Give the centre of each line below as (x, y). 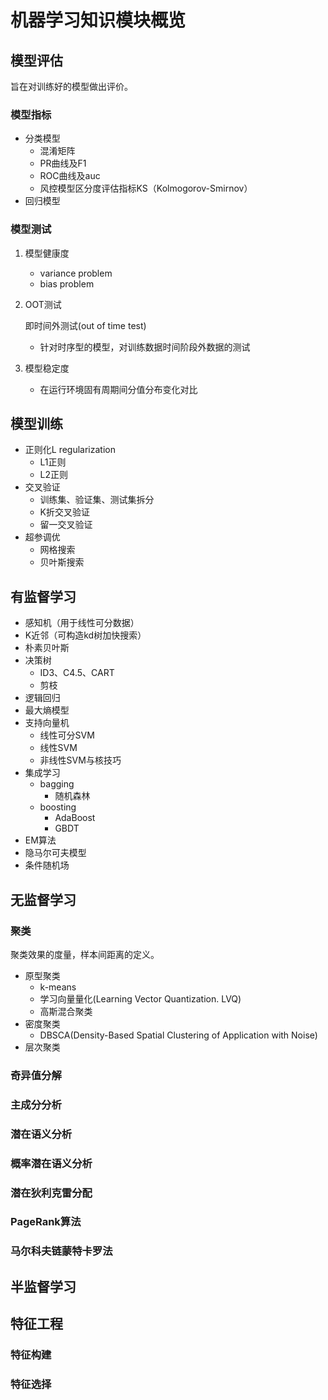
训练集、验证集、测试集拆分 (97, 500)
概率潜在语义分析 (51, 1163)
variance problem (76, 273)
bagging (57, 784)
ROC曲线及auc (70, 176)
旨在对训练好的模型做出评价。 (71, 86)
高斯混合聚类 (66, 1011)
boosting (58, 807)
